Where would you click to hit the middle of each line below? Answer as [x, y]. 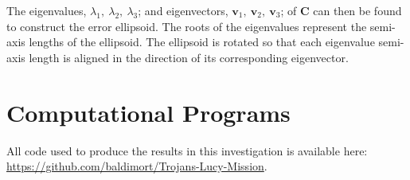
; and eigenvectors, [183, 10]
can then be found [357, 10]
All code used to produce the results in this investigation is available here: [187, 150]
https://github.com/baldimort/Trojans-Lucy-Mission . [137, 166]
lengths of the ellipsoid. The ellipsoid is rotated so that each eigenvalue [202, 42]
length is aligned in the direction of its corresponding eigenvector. [189, 57]
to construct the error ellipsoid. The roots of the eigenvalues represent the [187, 26]
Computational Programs [148, 112]
